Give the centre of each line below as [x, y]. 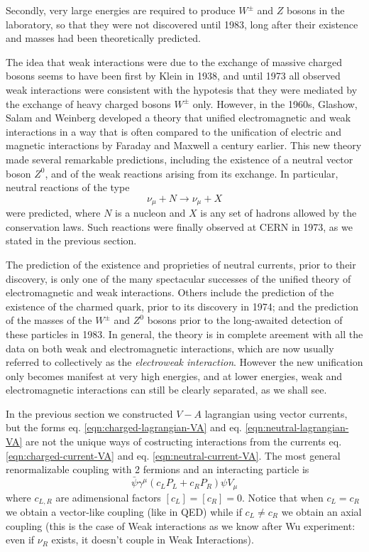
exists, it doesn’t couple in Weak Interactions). [153, 540]
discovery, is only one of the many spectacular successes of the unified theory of [178, 278]
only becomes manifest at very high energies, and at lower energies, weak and [174, 375]
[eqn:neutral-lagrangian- [297, 427]
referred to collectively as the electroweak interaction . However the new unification [184, 362]
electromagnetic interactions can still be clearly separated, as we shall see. [166, 390]
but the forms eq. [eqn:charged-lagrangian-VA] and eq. [124, 427]
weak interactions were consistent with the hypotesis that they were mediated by [182, 89]
